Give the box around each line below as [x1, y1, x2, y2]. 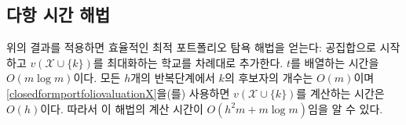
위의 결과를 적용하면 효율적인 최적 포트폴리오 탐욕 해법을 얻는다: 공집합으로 [6, 39, 376, 55]
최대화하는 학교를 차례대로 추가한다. [107, 54, 283, 70]
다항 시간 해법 [6, 2, 111, 27]
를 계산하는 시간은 [296, 84, 385, 101]
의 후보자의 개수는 [224, 70, 313, 86]
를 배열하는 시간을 [290, 54, 379, 70]
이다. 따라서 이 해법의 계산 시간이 [40, 100, 203, 116]
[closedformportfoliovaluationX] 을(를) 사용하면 [6, 84, 230, 101]
